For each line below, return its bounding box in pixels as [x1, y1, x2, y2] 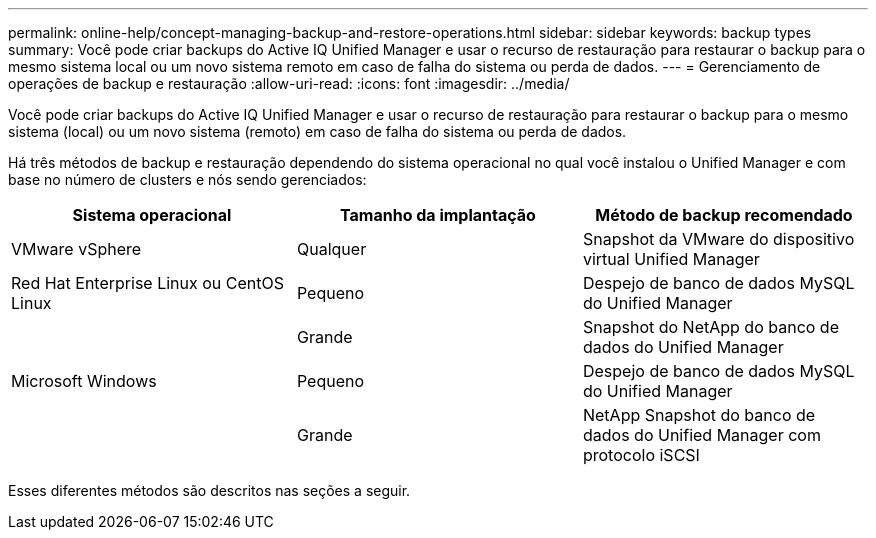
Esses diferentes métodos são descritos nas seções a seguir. [8, 482, 411, 499]
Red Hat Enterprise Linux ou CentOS [11, 273, 284, 293]
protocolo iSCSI [582, 445, 700, 465]
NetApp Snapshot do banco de [582, 405, 816, 425]
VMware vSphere [11, 239, 142, 259]
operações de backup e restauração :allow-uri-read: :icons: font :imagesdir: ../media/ [8, 75, 570, 92]
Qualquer [296, 239, 367, 259]
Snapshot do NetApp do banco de [582, 317, 839, 337]
